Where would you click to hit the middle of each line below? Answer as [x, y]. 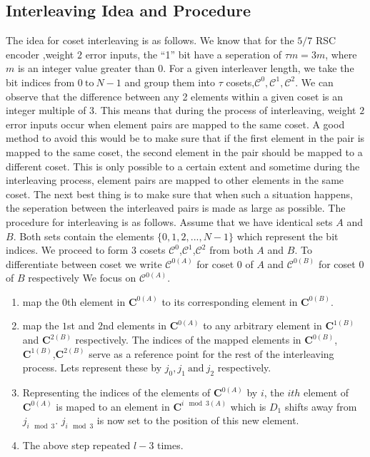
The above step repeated [76, 445]
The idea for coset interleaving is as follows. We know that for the [150, 40]
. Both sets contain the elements [84, 236]
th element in [96, 301]
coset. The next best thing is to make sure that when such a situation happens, [179, 194]
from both [231, 250]
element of [326, 392]
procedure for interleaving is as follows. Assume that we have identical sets [169, 221]
